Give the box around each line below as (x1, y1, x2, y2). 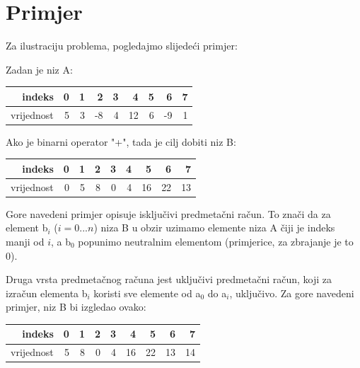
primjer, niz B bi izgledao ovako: (6, 299, 146, 314)
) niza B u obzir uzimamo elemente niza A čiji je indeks (93, 220, 335, 235)
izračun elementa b (6, 285, 88, 300)
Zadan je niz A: (6, 62, 73, 76)
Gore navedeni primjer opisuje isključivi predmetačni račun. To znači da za (6, 206, 331, 221)
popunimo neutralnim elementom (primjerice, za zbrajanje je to (78, 234, 354, 248)
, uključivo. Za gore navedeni (229, 285, 354, 300)
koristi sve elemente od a (93, 285, 201, 300)
